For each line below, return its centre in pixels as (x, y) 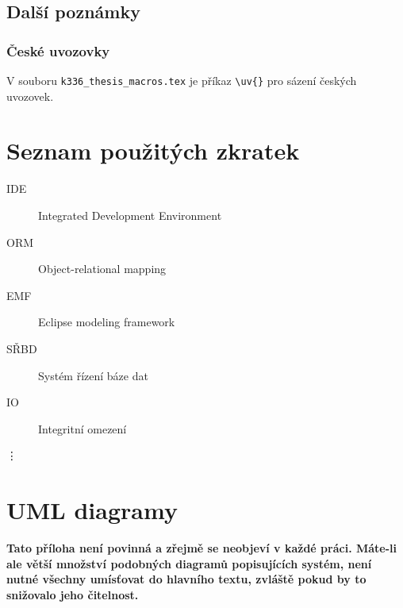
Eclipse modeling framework (107, 322)
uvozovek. (30, 96)
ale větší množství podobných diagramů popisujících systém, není (189, 563)
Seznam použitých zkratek (153, 150)
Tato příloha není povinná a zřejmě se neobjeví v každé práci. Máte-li (202, 548)
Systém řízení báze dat (93, 375)
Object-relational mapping (102, 269)
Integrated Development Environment (130, 215)
